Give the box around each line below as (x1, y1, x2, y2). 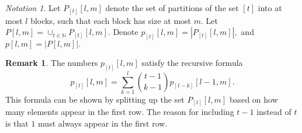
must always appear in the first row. (38, 117, 168, 129)
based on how (229, 93, 278, 105)
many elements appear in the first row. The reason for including (5, 106, 234, 118)
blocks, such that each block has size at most (30, 14, 192, 26)
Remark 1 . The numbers (5, 56, 98, 68)
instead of (256, 106, 291, 118)
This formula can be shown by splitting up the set (5, 93, 185, 105)
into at (258, 2, 282, 13)
